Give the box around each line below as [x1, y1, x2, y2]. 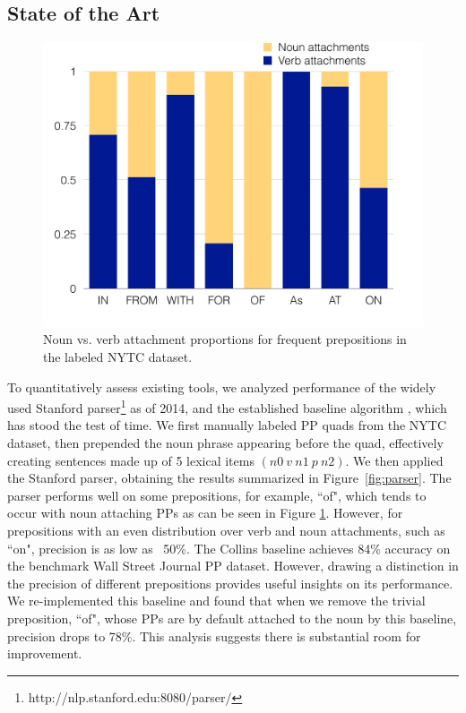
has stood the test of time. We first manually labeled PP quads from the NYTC [7, 416, 447, 434]
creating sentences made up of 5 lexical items [7, 451, 255, 469]
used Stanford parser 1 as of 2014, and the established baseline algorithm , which [7, 396, 447, 417]
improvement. [7, 644, 82, 663]
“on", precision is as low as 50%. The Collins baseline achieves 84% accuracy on [7, 538, 451, 557]
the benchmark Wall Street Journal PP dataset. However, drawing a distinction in [7, 556, 459, 575]
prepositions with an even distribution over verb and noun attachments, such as [7, 520, 445, 539]
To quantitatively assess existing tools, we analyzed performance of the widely [7, 377, 436, 396]
